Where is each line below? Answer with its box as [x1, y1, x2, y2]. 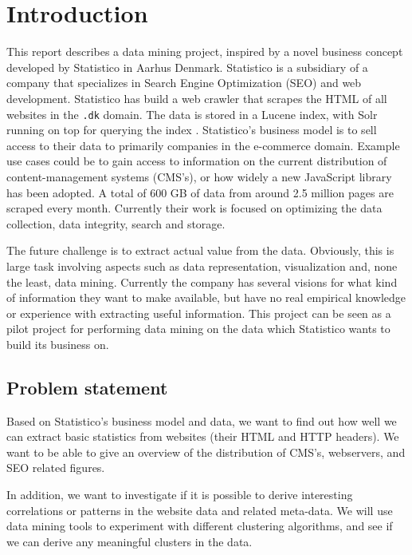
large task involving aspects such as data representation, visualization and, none [6, 257, 398, 274]
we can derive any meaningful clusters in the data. [6, 533, 253, 549]
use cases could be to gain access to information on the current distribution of [6, 153, 387, 169]
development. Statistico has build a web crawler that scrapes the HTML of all [6, 89, 387, 106]
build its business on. [6, 335, 109, 352]
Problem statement [6, 375, 168, 399]
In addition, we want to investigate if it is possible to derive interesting [6, 486, 353, 503]
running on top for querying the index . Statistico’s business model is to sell [6, 121, 377, 138]
